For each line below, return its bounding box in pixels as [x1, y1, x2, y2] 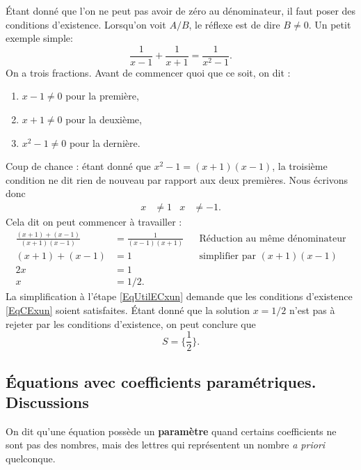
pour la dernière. [69, 135, 141, 150]
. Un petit [308, 17, 351, 31]
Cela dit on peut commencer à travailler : [6, 214, 182, 229]
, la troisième [272, 159, 328, 173]
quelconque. [6, 451, 56, 465]
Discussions [6, 391, 89, 412]
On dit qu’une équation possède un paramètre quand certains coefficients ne [6, 423, 337, 438]
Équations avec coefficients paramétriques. [6, 370, 316, 392]
